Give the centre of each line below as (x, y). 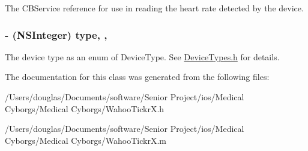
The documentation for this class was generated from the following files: (137, 77)
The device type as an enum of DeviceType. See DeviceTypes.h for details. (142, 56)
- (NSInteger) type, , (56, 34)
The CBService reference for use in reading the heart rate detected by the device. (154, 8)
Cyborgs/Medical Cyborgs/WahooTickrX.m (86, 140)
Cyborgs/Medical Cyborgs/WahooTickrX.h (85, 108)
